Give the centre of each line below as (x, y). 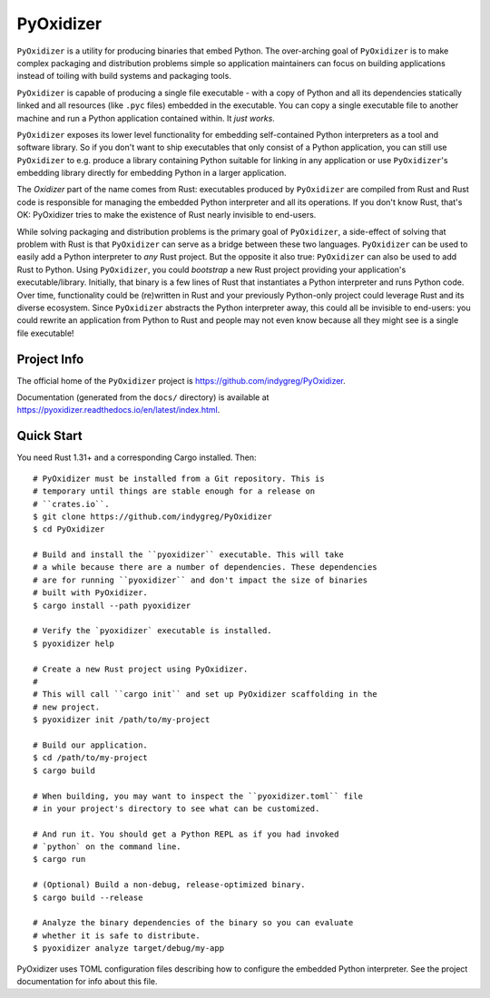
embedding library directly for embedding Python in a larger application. (152, 173)
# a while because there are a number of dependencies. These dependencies (205, 567)
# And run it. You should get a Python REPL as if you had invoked (186, 834)
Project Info (50, 359)
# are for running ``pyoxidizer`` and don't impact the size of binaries (201, 580)
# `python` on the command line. (107, 847)
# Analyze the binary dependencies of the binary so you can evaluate (193, 923)
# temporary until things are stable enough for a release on (174, 491)
